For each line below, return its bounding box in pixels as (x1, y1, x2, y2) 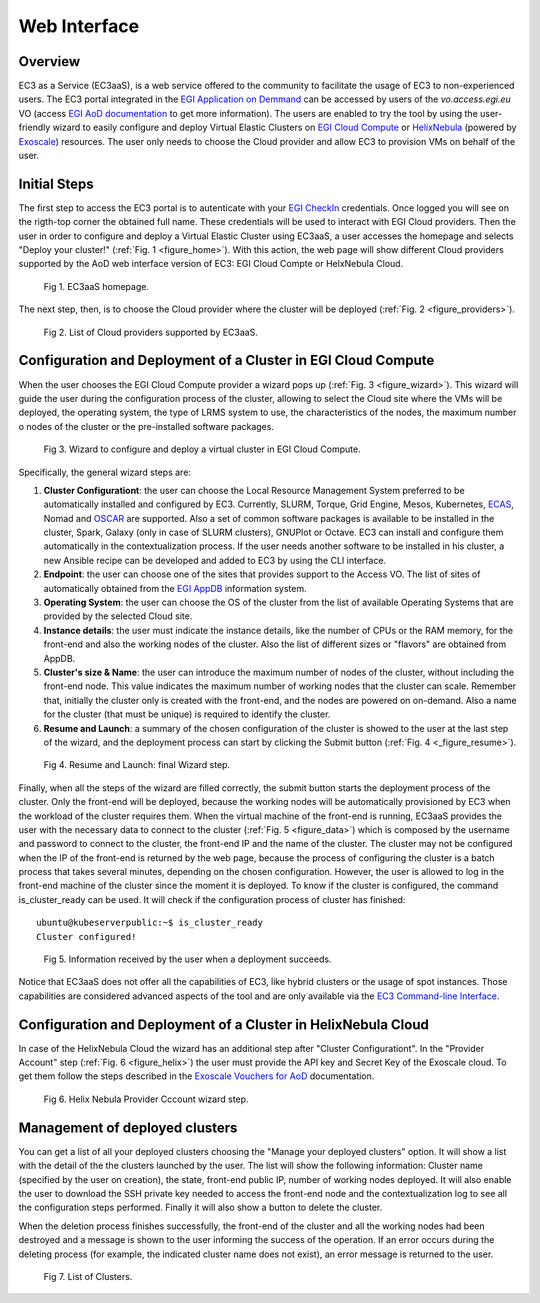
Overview (18, 53, 81, 70)
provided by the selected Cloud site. (43, 610, 193, 622)
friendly (18, 121, 51, 134)
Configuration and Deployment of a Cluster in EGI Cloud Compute (18, 352, 435, 369)
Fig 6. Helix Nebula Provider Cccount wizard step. (43, 1093, 249, 1105)
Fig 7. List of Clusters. (43, 1270, 133, 1282)
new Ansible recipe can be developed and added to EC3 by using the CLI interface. (43, 554, 387, 566)
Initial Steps (18, 175, 94, 192)
